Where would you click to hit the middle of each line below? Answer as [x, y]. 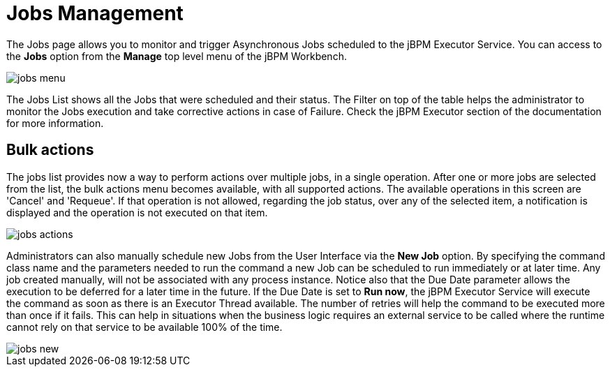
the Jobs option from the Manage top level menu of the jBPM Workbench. [177, 56]
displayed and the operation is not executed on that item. [137, 212]
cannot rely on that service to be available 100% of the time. [144, 327]
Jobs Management [95, 13]
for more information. [55, 123]
